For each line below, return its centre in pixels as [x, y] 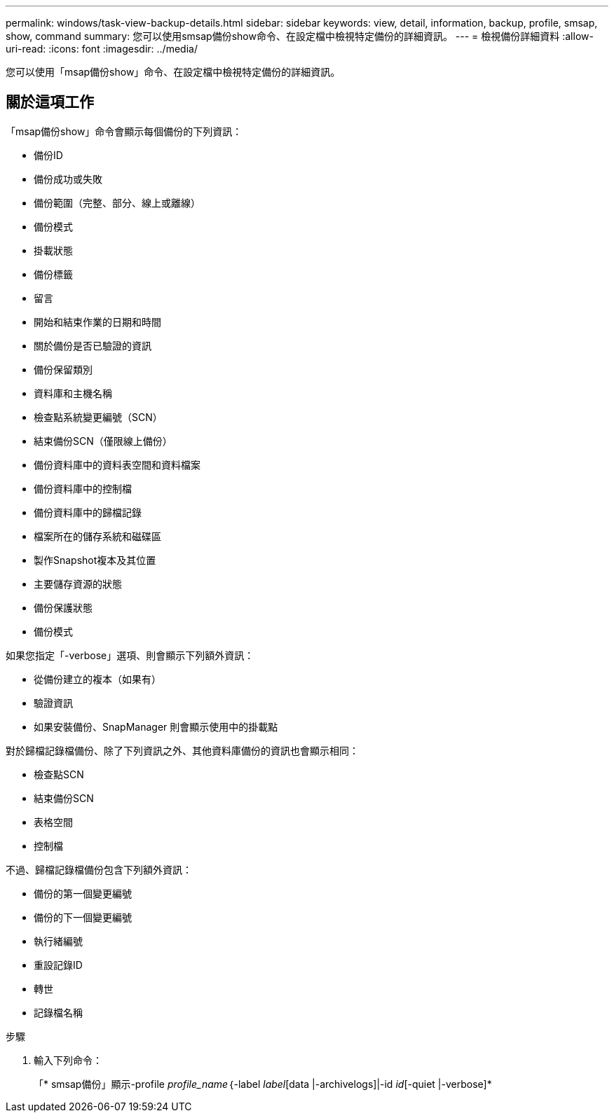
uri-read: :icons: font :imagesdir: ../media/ [102, 49]
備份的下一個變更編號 [83, 917]
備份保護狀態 [63, 607]
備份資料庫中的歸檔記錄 [88, 512]
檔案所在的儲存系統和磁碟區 [97, 536]
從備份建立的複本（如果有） [97, 679]
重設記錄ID [58, 965]
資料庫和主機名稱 [73, 393]
